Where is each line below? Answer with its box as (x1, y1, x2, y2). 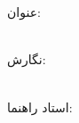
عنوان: (7, 3, 41, 21)
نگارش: (7, 50, 46, 69)
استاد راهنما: (7, 97, 73, 116)
